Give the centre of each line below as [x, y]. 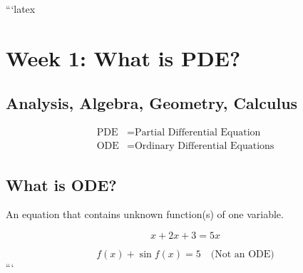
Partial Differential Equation [197, 133]
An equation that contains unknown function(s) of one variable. [145, 214]
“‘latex [21, 9]
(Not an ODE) [242, 255]
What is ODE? [61, 184]
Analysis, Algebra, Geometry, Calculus [152, 103]
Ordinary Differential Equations [204, 146]
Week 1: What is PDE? [123, 57]
